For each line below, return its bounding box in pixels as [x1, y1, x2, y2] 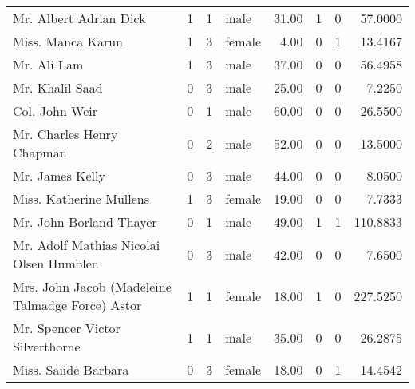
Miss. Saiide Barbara [13, 360, 129, 379]
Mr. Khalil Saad [13, 78, 103, 97]
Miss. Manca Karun [13, 32, 124, 50]
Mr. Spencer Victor [13, 319, 121, 337]
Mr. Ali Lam [13, 55, 84, 73]
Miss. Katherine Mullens [13, 189, 149, 208]
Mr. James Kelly [13, 166, 105, 185]
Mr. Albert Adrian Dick [13, 9, 146, 27]
